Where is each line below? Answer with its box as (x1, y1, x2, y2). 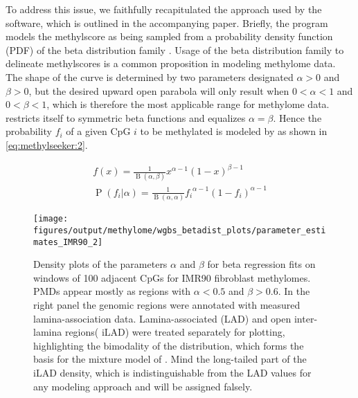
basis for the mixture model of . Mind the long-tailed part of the (33, 352, 307, 366)
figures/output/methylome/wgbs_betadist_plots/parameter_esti (33, 225, 326, 235)
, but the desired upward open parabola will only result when (28, 83, 289, 98)
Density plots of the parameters (33, 257, 168, 271)
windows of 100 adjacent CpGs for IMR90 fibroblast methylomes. (33, 270, 311, 284)
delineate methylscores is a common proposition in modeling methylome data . (6, 56, 336, 71)
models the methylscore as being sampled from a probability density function (6, 29, 333, 44)
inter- (294, 311, 318, 325)
